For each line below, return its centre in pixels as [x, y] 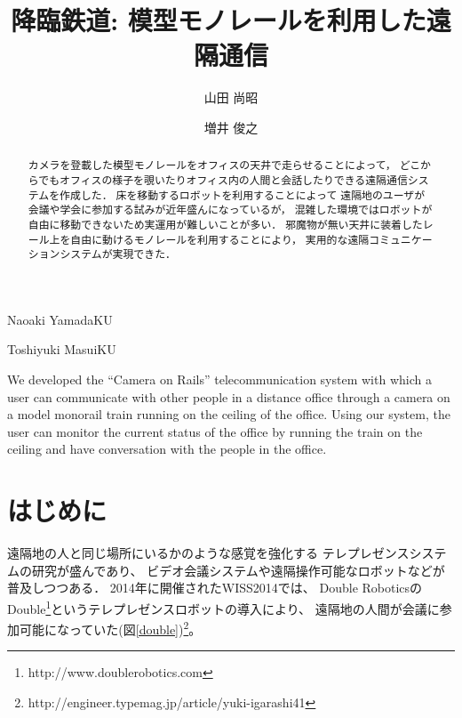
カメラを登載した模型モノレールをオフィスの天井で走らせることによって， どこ [224, 165]
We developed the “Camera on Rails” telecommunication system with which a [219, 379]
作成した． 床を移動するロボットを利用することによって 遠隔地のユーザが [243, 194]
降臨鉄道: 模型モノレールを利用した [219, 20]
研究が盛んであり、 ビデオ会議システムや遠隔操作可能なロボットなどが [238, 570]
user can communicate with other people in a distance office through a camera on [229, 396]
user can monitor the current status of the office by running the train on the [215, 431]
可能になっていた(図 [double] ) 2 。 [110, 628]
